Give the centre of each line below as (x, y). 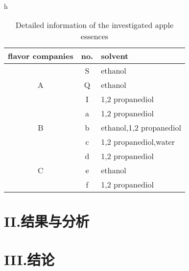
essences (94, 36)
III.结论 (29, 259)
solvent (115, 55)
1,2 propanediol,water (138, 141)
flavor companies (41, 55)
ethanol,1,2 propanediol (141, 127)
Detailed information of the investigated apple (94, 25)
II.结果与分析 (47, 221)
